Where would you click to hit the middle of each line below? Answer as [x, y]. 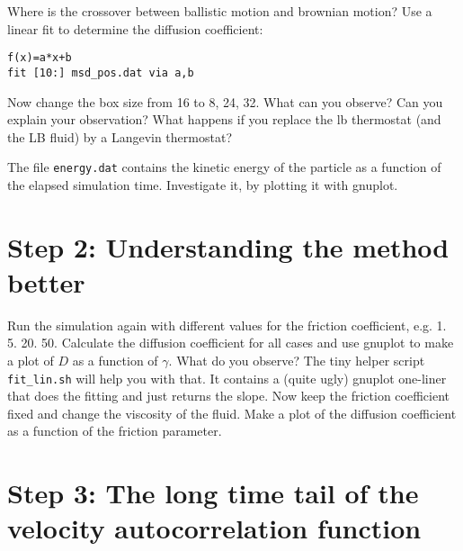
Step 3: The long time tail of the [213, 493]
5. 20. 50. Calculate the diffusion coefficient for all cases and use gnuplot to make [231, 343]
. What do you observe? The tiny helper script [297, 361]
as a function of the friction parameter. [115, 431]
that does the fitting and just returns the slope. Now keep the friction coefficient [228, 396]
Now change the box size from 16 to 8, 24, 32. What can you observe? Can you [225, 101]
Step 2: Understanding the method [228, 246]
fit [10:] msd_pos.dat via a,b [101, 72]
